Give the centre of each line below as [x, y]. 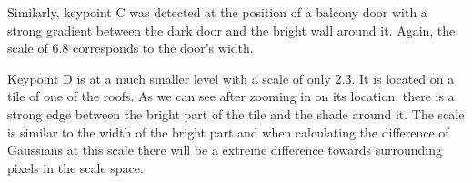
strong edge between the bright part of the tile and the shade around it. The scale [236, 113]
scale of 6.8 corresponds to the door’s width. [131, 48]
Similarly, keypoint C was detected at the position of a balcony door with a [217, 12]
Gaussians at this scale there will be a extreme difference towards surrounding [225, 150]
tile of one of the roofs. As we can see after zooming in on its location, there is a [231, 96]
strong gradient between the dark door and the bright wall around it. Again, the [231, 30]
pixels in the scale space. [75, 167]
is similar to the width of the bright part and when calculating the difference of [228, 132]
